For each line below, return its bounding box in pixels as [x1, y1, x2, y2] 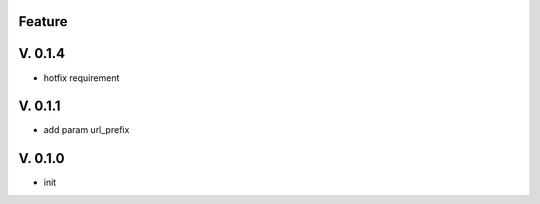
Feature [18, 13, 68, 30]
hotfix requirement [43, 71, 120, 84]
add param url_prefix [43, 124, 130, 136]
